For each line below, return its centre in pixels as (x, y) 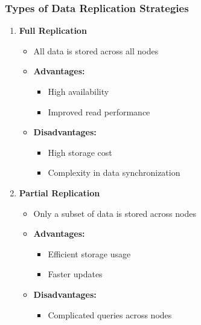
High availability (78, 91)
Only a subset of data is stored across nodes (115, 213)
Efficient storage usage (89, 253)
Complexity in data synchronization (114, 172)
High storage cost (80, 152)
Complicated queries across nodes (110, 314)
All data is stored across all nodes (96, 50)
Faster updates (75, 274)
